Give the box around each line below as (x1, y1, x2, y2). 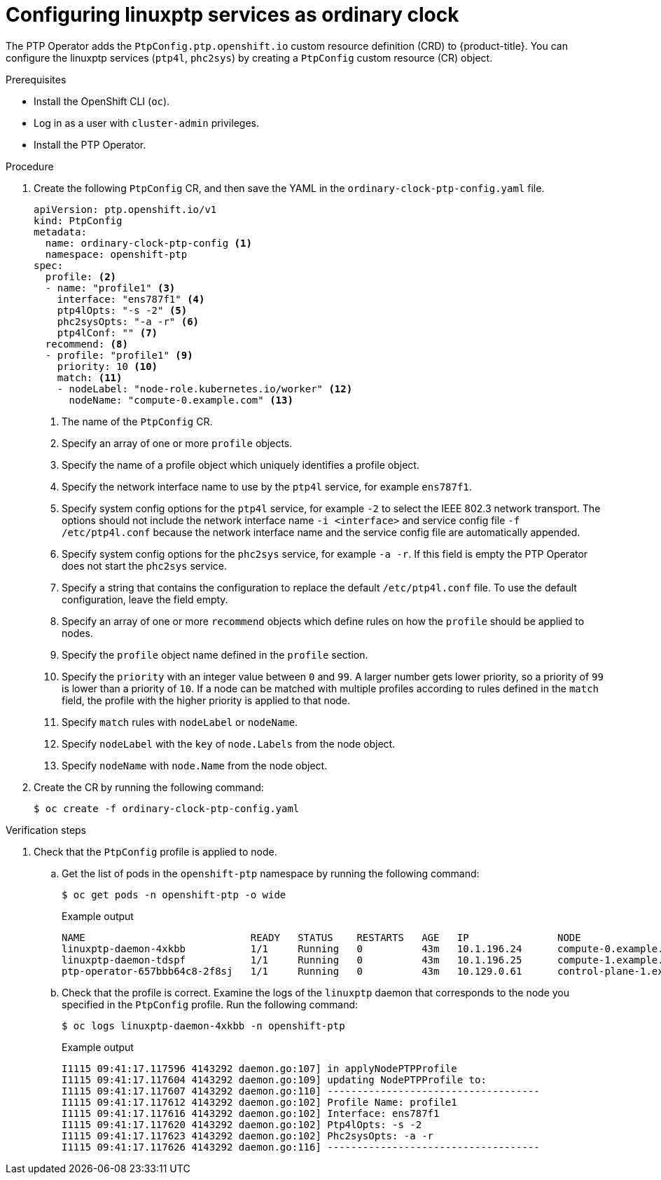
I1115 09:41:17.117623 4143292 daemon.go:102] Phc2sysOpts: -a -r (62, 1130, 434, 1141)
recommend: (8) (45, 338, 128, 350)
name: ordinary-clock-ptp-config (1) (45, 237, 252, 249)
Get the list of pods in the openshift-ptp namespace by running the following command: (62, 867, 480, 879)
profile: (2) (45, 270, 117, 282)
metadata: (34, 226, 87, 238)
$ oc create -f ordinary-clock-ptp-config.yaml (34, 802, 300, 814)
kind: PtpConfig (34, 214, 123, 226)
